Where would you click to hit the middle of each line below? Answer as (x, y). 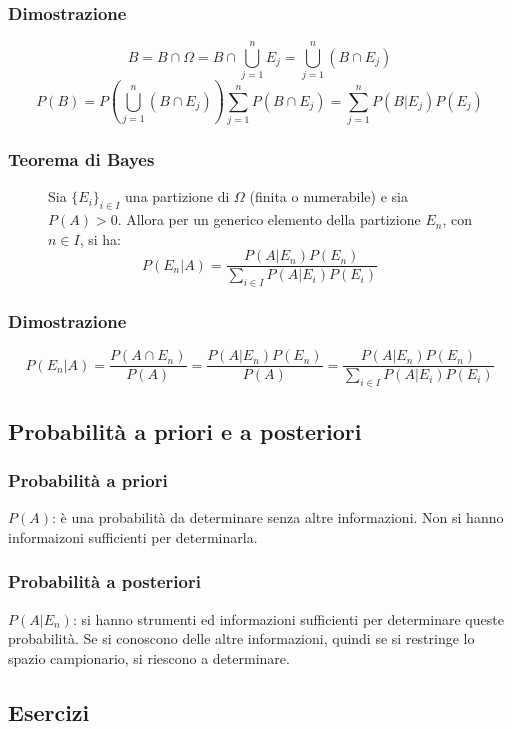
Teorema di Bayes (81, 158)
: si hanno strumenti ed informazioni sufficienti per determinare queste (288, 618)
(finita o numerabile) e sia (328, 196)
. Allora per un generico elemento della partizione (269, 219)
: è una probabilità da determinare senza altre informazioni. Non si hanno (277, 517)
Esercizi (49, 711)
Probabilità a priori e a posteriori (185, 430)
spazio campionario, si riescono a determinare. (149, 657)
